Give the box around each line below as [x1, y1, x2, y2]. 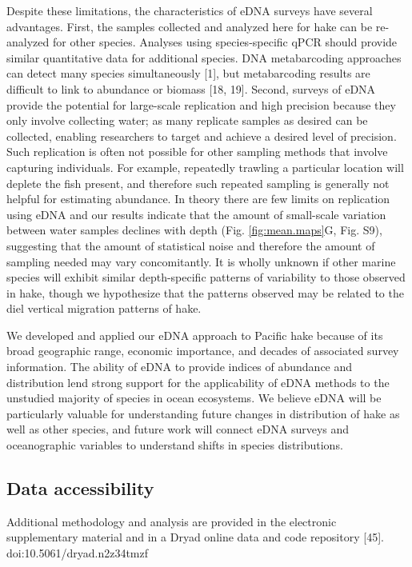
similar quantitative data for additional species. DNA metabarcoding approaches [6, 49, 402, 66]
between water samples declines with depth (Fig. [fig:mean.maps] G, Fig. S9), [6, 222, 382, 238]
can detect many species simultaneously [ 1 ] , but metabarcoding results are [6, 65, 370, 82]
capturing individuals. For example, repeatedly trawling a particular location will [6, 158, 404, 175]
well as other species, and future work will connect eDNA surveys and [6, 421, 350, 437]
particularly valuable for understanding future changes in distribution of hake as [6, 405, 400, 421]
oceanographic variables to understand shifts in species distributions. [6, 437, 343, 453]
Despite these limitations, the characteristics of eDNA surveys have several [6, 2, 373, 18]
